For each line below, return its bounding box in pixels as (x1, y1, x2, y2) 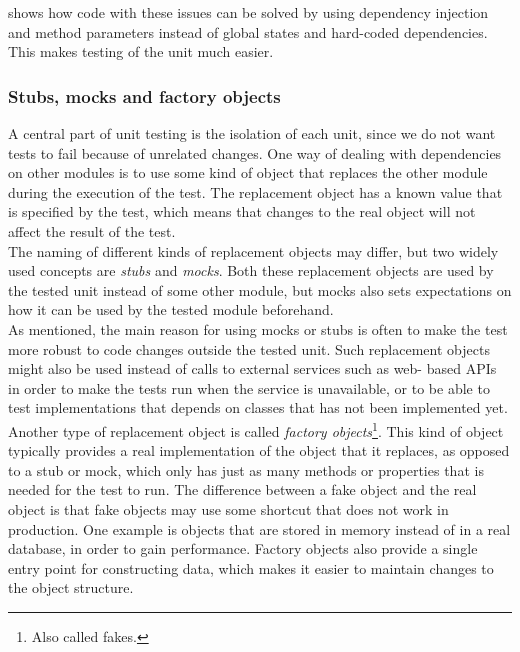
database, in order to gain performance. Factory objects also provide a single (8, 538, 478, 559)
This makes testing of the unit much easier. (8, 41, 274, 62)
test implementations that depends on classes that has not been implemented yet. (8, 397, 508, 418)
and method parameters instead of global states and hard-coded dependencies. (8, 21, 488, 42)
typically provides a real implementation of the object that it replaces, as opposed (8, 440, 510, 461)
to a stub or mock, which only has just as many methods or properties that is (8, 459, 484, 480)
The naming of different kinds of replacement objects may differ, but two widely (8, 240, 499, 261)
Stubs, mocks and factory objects (8, 83, 281, 108)
